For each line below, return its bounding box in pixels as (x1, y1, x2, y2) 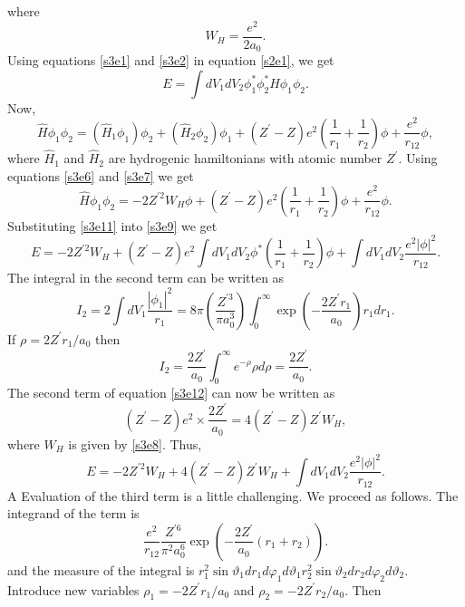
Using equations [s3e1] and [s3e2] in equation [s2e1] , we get (7, 51, 334, 70)
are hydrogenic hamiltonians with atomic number (108, 149, 383, 168)
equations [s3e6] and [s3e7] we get (7, 166, 194, 185)
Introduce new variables (7, 580, 140, 599)
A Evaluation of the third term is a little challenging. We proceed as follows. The (7, 486, 459, 505)
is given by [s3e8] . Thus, (68, 434, 202, 453)
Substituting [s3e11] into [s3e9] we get (7, 216, 218, 235)
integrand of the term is (7, 504, 140, 523)
